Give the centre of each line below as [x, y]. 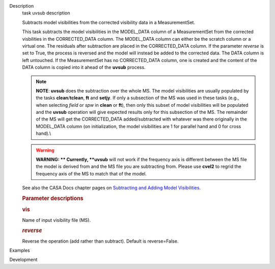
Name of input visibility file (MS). [57, 220]
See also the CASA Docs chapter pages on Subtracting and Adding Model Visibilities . [112, 188]
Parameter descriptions [53, 198]
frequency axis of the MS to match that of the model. [91, 173]
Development [23, 260]
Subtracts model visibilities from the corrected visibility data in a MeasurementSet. [109, 22]
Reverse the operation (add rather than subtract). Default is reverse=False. [100, 241]
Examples [20, 250]
